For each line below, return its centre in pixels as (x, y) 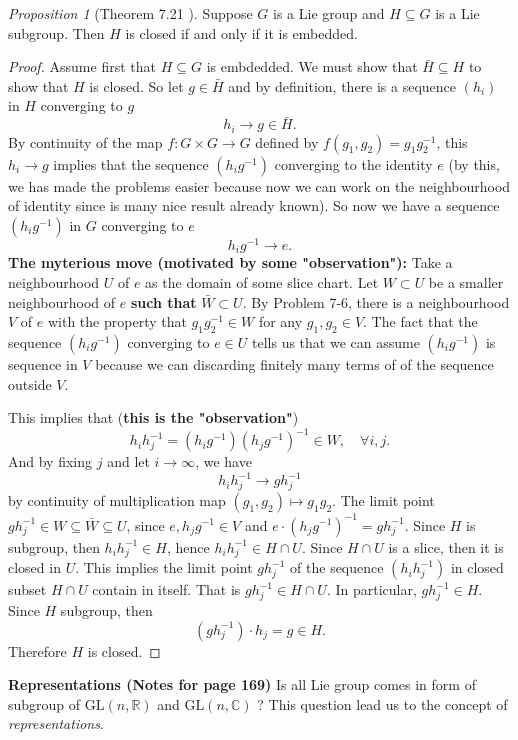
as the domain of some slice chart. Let (262, 281)
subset (27, 589)
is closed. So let (136, 85)
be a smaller (466, 281)
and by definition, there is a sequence (342, 85)
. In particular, (371, 589)
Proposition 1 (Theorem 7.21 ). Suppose (130, 13)
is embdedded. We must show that (312, 66)
